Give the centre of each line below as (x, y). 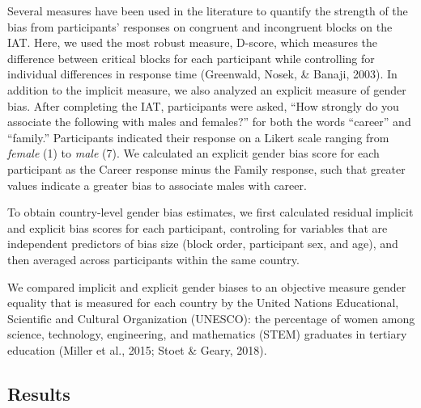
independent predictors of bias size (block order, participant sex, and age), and (203, 244)
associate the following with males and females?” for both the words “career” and (209, 122)
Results (39, 393)
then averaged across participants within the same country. (153, 259)
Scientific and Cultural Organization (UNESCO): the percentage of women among (211, 318)
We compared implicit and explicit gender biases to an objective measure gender (207, 286)
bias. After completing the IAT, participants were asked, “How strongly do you (203, 105)
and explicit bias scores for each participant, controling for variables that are (198, 227)
